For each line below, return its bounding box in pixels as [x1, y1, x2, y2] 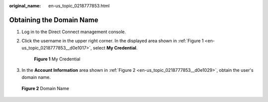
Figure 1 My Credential [34, 56, 80, 62]
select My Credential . [92, 45, 138, 51]
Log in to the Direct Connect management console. [21, 29, 126, 35]
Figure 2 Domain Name [21, 86, 69, 92]
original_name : [9, 3, 41, 8]
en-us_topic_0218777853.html [48, 3, 110, 8]
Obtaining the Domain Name [9, 15, 99, 24]
